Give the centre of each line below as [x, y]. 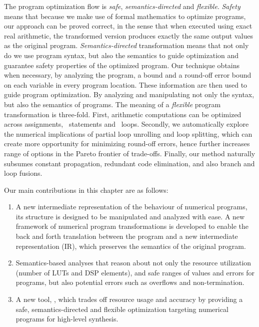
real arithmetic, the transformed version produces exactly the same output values [128, 35]
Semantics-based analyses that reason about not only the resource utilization [133, 263]
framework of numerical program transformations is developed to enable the [132, 226]
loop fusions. [23, 173]
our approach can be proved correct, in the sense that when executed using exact [128, 26]
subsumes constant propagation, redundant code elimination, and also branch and [129, 163]
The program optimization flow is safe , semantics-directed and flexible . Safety [122, 6]
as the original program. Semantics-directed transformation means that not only [126, 45]
